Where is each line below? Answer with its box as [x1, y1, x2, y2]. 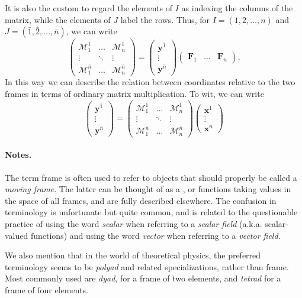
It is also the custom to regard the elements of [5, 2, 173, 14]
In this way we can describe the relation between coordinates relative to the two [5, 76, 295, 88]
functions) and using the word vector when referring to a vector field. [30, 229, 281, 241]
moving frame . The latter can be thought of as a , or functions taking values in [5, 183, 291, 195]
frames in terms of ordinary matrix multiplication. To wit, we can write [5, 87, 264, 99]
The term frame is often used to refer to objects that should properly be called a [5, 171, 297, 183]
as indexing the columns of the [181, 2, 293, 14]
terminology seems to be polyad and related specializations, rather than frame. [5, 260, 289, 273]
